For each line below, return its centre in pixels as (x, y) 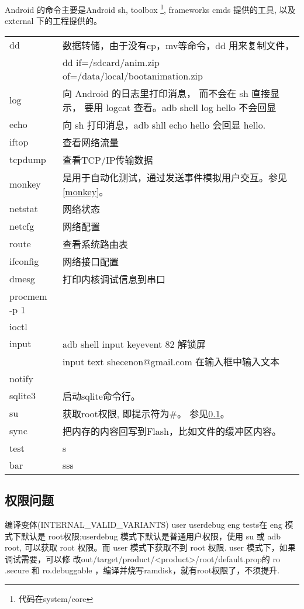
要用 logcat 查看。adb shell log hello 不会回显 (180, 107)
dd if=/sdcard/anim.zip (111, 62)
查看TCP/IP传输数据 (108, 160)
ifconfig (24, 261)
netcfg (22, 226)
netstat (24, 209)
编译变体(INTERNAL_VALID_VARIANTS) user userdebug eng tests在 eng (144, 525)
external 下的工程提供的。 (53, 21)
